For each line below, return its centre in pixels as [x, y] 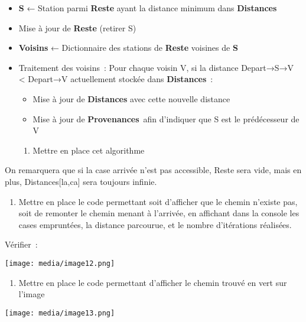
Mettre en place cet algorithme [89, 150]
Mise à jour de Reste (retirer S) [77, 27]
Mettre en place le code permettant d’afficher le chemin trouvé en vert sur [153, 282]
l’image [32, 294]
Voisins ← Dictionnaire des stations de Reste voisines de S [128, 48]
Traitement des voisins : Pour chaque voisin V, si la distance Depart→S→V [156, 67]
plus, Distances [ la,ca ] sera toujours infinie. [81, 181]
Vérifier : [21, 244]
